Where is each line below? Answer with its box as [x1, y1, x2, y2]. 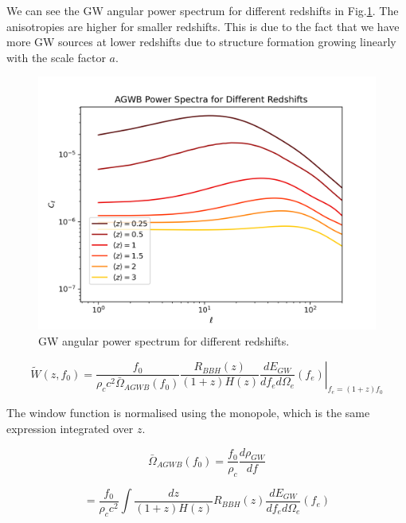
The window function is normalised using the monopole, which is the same [6, 404, 370, 421]
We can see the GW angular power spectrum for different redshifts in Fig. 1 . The [6, 2, 399, 18]
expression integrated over [6, 420, 134, 437]
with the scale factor [6, 49, 106, 65]
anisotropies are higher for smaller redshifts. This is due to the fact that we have [6, 18, 400, 34]
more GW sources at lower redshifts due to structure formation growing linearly [6, 33, 396, 50]
